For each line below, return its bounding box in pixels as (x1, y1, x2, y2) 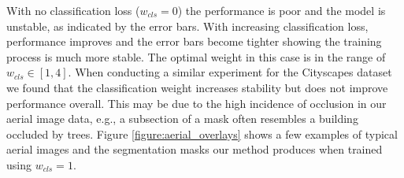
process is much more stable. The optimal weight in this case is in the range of (6, 48, 386, 65)
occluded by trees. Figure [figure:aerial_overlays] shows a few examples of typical (6, 125, 398, 142)
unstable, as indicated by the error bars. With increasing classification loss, (6, 17, 369, 34)
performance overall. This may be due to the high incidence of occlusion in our (6, 95, 387, 111)
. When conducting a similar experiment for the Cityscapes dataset (68, 64, 392, 80)
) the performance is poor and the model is (177, 2, 386, 18)
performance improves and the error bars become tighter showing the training (6, 33, 382, 50)
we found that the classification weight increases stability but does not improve (6, 79, 388, 95)
